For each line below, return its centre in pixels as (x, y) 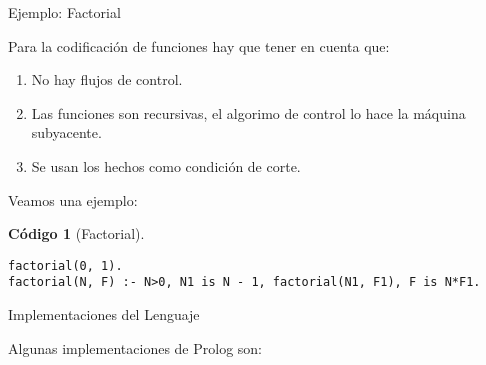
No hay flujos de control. (107, 79)
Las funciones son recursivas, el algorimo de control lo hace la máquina (248, 112)
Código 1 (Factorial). (76, 233)
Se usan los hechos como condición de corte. (166, 165)
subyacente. (66, 132)
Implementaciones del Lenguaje (104, 314)
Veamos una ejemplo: (73, 199)
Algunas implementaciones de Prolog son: (135, 347)
